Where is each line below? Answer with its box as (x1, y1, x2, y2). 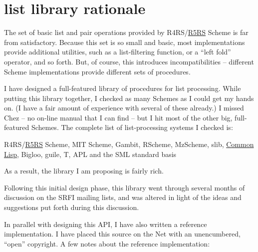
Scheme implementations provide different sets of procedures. (4, 66, 191, 76)
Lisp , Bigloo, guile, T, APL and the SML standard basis (4, 148, 177, 159)
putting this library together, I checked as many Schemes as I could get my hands (4, 92, 254, 103)
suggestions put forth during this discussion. (4, 202, 139, 212)
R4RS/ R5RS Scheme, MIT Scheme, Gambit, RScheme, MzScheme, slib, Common (4, 139, 254, 149)
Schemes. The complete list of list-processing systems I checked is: (31, 122, 233, 132)
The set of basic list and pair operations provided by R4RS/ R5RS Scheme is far (4, 27, 249, 37)
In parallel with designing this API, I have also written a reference (4, 218, 207, 229)
